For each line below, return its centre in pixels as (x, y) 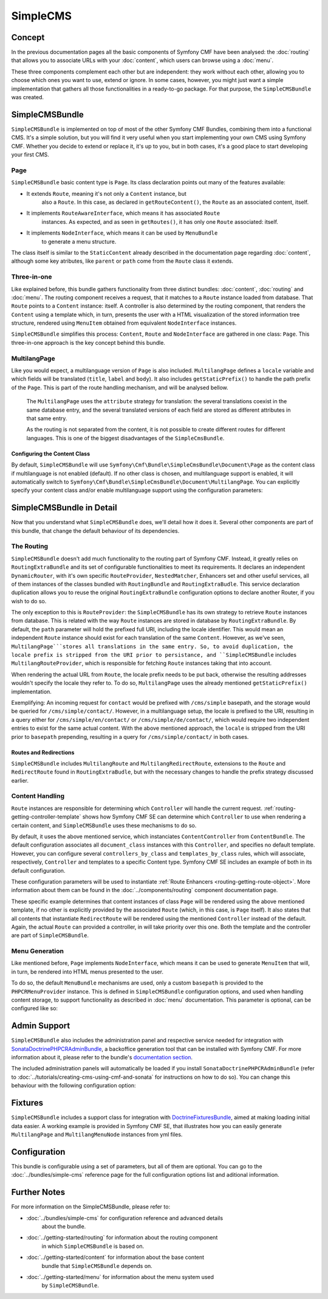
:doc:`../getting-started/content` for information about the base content (115, 1257)
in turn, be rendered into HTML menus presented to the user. (87, 972)
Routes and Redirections (43, 752)
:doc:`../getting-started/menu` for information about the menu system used (120, 1276)
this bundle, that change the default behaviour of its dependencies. (95, 531)
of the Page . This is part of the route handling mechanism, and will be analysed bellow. (120, 387)
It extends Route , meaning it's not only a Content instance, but (106, 193)
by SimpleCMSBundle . (70, 1286)
